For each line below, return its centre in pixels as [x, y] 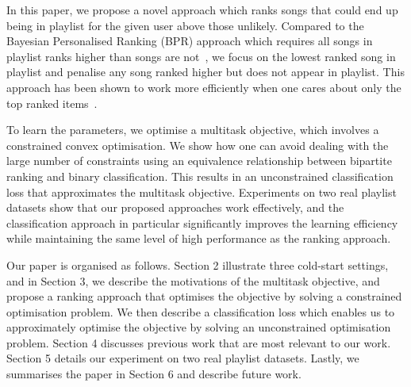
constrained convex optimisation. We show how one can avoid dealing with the [198, 145]
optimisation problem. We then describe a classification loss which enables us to [201, 311]
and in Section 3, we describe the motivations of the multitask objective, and [193, 280]
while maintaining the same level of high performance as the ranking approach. [199, 238]
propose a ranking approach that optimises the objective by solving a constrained [204, 296]
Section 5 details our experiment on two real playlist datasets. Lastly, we [183, 358]
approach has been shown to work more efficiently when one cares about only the [204, 87]
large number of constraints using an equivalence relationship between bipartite [199, 161]
